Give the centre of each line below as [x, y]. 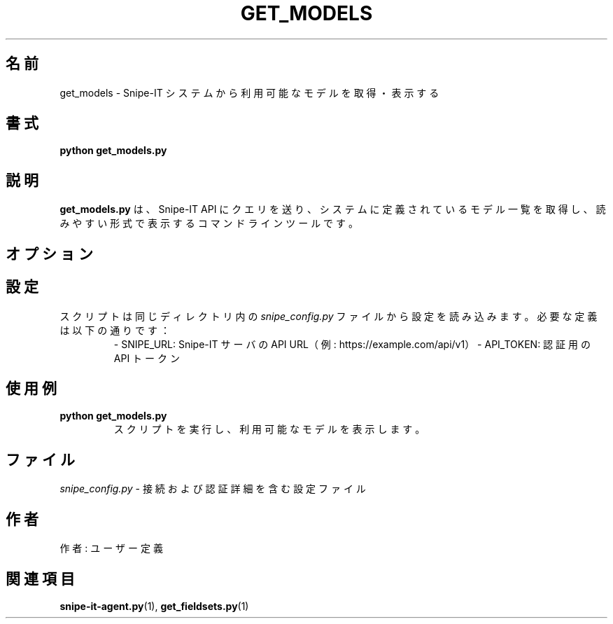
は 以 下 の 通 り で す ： [115, 330]
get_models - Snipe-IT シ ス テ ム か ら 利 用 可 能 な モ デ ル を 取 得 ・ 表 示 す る [249, 92]
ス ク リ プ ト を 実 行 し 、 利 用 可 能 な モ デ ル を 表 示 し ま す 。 [269, 429]
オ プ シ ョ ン [49, 254]
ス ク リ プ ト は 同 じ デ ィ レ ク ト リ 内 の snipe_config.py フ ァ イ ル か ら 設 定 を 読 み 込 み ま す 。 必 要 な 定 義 [329, 316]
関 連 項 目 [40, 578]
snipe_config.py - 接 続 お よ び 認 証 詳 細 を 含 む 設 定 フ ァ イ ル [213, 489]
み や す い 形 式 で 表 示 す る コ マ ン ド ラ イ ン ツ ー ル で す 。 [209, 223]
